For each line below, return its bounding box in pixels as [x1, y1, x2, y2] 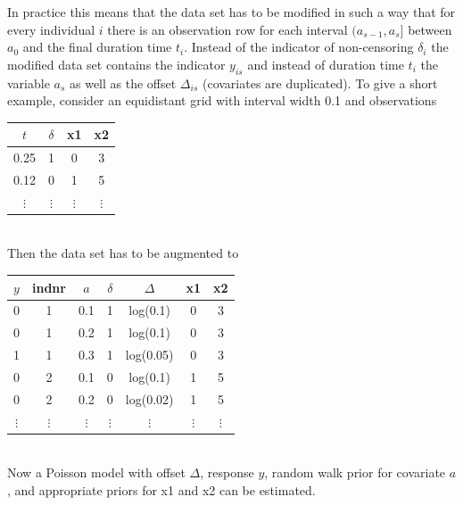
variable [7, 73, 50, 92]
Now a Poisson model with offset [7, 463, 186, 482]
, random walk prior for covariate [264, 463, 446, 482]
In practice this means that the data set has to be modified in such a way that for [7, 3, 456, 21]
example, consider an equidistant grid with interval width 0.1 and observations [7, 91, 437, 110]
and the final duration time [22, 37, 172, 56]
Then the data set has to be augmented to [7, 244, 239, 262]
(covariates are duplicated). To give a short [202, 73, 438, 92]
